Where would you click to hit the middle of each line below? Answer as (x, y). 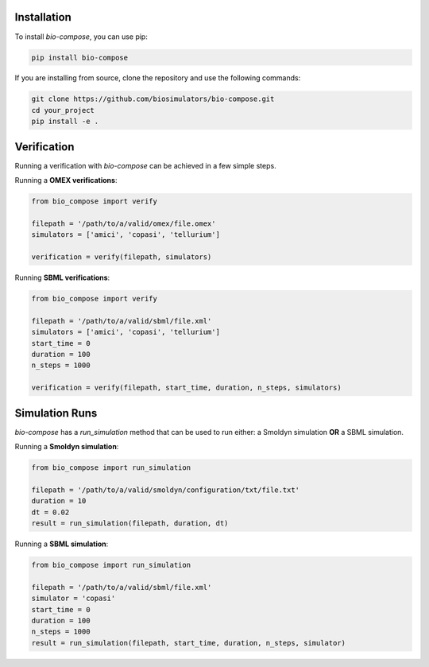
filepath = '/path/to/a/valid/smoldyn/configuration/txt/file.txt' (166, 490)
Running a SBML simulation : (62, 544)
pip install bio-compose (80, 57)
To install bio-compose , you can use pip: (81, 37)
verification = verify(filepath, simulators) (122, 257)
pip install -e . (65, 122)
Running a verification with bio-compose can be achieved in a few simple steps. (146, 165)
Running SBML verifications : (62, 277)
